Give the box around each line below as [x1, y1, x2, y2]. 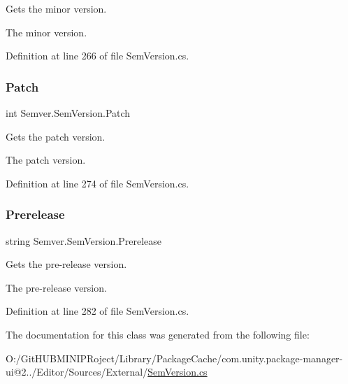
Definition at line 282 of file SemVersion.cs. [6, 304, 189, 318]
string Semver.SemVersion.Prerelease [6, 233, 162, 248]
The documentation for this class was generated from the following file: [6, 327, 310, 341]
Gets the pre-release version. [6, 257, 127, 271]
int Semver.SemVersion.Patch [6, 106, 131, 120]
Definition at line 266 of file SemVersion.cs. [6, 48, 189, 63]
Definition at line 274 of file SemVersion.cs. [6, 176, 189, 190]
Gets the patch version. [6, 129, 106, 143]
